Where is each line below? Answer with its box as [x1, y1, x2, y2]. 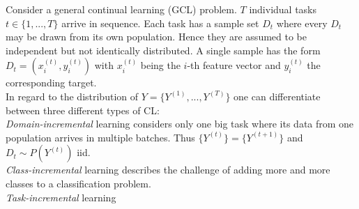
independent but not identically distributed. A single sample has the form [6, 42, 321, 57]
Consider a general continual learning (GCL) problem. [6, 2, 237, 16]
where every [276, 15, 328, 30]
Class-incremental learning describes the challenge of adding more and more [6, 162, 330, 177]
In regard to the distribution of [6, 88, 139, 103]
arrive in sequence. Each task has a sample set [61, 15, 259, 30]
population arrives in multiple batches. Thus [6, 130, 195, 144]
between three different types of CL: [6, 102, 160, 117]
